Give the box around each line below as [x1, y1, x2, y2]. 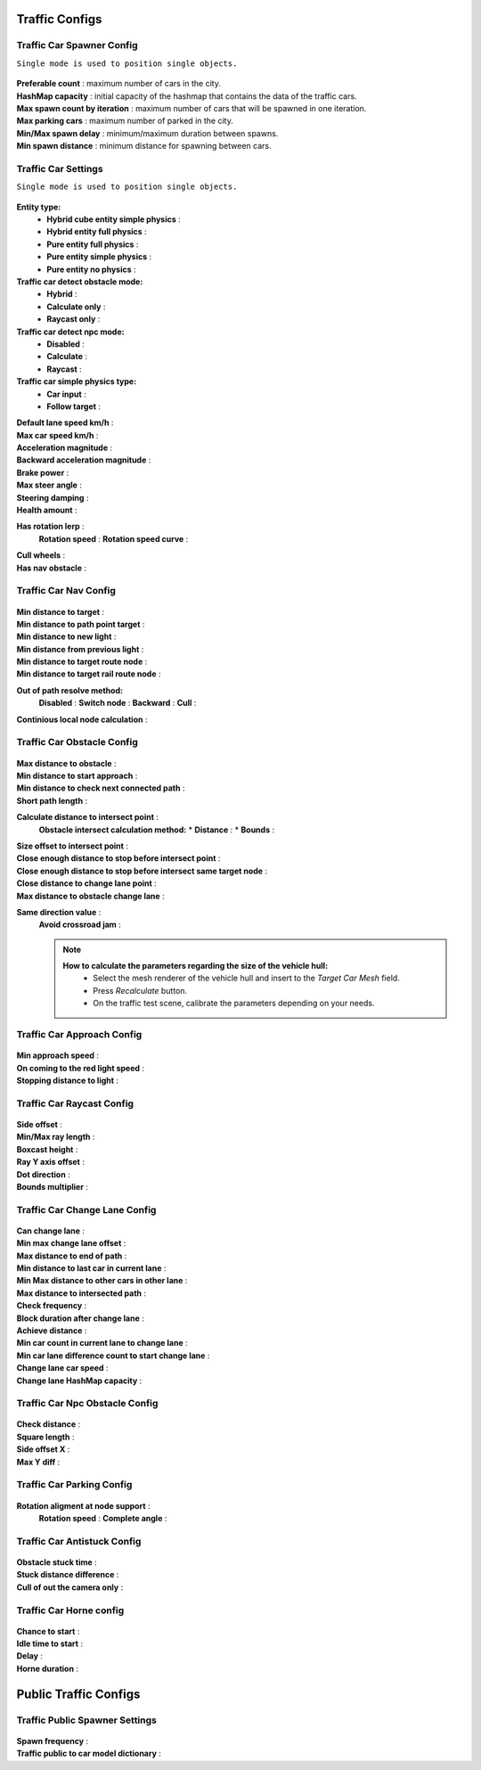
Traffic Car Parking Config [16, 1479, 133, 1491]
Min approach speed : [16, 1050, 100, 1061]
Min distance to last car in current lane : [16, 1263, 167, 1274]
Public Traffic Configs [16, 1686, 141, 1701]
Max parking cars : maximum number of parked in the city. [16, 116, 233, 127]
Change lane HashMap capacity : [16, 1375, 143, 1386]
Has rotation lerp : [16, 521, 85, 532]
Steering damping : [16, 492, 89, 503]
